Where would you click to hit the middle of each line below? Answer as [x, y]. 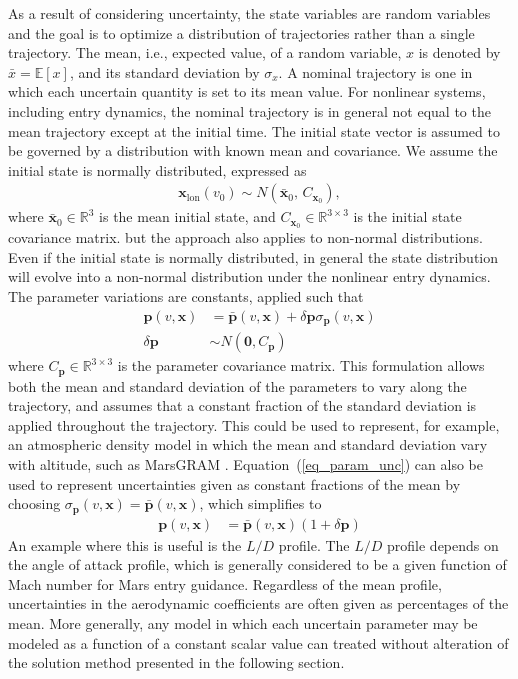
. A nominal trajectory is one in [375, 71]
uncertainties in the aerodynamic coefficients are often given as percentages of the [258, 603]
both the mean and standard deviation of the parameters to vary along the [237, 385]
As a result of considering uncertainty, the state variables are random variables [249, 13]
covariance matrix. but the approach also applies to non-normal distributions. [245, 237]
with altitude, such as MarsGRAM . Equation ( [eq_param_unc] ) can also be [245, 463]
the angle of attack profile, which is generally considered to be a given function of [257, 564]
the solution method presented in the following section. [176, 662]
